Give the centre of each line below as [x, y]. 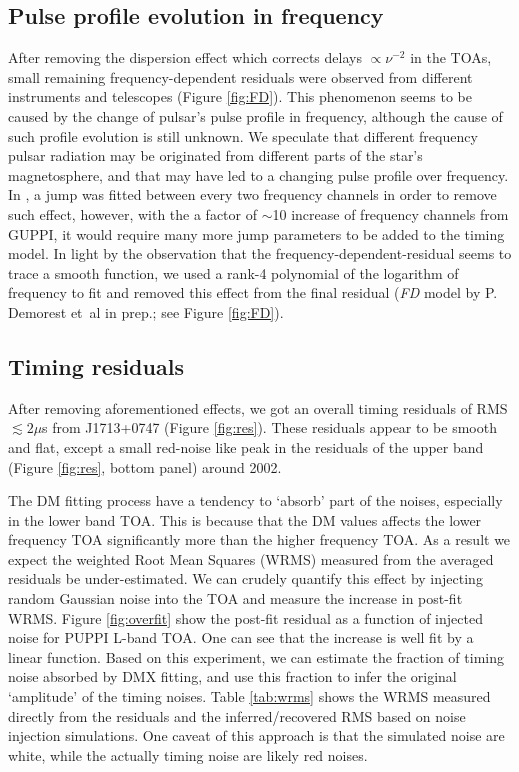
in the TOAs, [451, 57]
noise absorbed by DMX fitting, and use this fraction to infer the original [232, 676]
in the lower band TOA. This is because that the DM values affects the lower [245, 519]
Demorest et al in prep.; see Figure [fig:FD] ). [146, 311]
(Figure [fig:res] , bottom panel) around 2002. [145, 466]
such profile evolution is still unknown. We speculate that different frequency [243, 135]
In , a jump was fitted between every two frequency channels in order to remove [252, 194]
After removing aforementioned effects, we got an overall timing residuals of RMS [258, 407]
